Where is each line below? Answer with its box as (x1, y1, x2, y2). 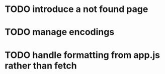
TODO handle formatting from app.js (5, 49, 160, 60)
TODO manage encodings (5, 26, 115, 38)
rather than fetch (5, 60, 77, 71)
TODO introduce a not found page (5, 3, 148, 15)
